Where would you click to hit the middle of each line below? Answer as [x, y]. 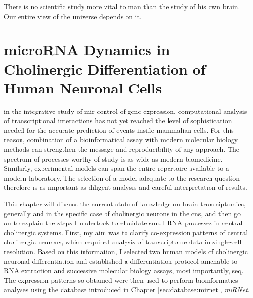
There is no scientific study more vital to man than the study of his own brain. [122, 6]
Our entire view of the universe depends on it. [73, 16]
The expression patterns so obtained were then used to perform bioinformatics [121, 280]
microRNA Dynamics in [87, 49]
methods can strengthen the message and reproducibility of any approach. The [122, 149]
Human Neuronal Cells [83, 87]
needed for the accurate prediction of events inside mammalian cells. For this [119, 130]
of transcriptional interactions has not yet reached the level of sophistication [118, 121]
